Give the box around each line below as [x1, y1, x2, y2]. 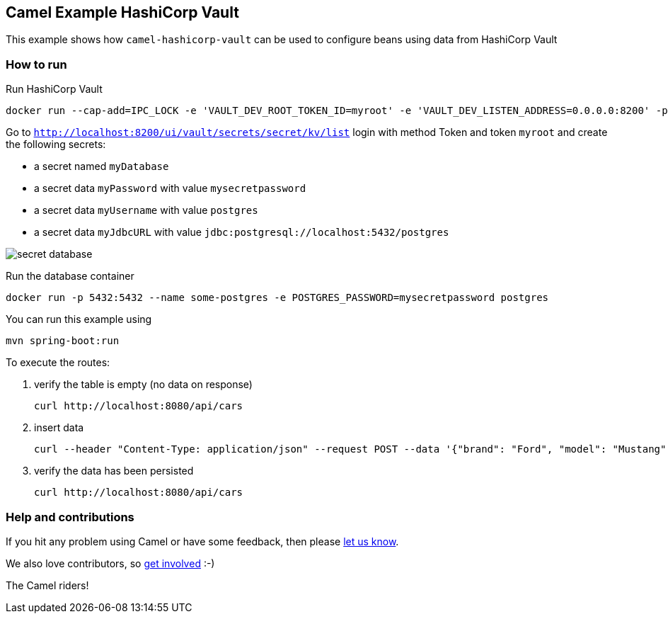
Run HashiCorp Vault [6, 83, 103, 96]
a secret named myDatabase [34, 160, 169, 173]
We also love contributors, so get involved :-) [6, 557, 215, 569]
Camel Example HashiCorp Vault [6, 4, 239, 21]
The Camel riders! [6, 579, 89, 591]
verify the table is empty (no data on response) [34, 378, 253, 391]
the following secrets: [6, 138, 106, 151]
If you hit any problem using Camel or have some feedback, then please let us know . [6, 535, 399, 547]
